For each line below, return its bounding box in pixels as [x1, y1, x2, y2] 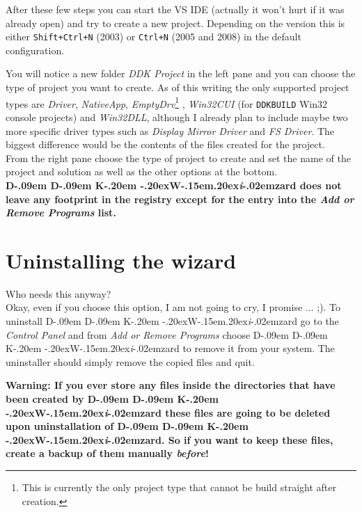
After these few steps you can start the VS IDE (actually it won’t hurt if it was [6, 2, 345, 16]
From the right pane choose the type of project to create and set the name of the [6, 150, 351, 165]
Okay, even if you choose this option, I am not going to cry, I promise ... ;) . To [6, 300, 340, 314]
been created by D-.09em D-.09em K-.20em [6, 391, 219, 406]
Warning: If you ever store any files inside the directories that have [6, 378, 336, 392]
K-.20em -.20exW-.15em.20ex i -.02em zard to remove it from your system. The [6, 341, 335, 355]
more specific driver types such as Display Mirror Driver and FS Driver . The [6, 123, 335, 138]
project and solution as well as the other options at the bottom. [6, 164, 278, 179]
